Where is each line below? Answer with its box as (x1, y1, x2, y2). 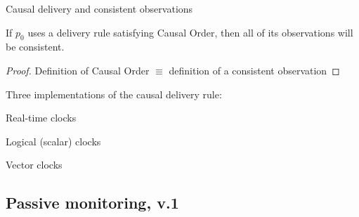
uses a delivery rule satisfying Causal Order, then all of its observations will (27, 25, 353, 39)
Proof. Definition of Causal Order (6, 63, 150, 77)
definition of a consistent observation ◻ (169, 63, 340, 77)
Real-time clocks (6, 110, 77, 125)
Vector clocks (6, 157, 63, 172)
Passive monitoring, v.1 (6, 192, 179, 213)
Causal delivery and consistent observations (6, 1, 193, 15)
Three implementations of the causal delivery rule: (6, 86, 222, 101)
